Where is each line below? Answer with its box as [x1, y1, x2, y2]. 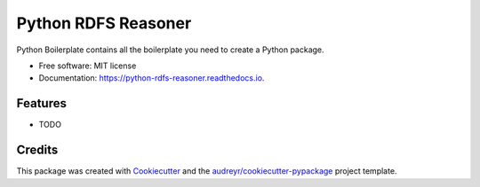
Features [16, 96, 67, 111]
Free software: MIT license [38, 60, 137, 71]
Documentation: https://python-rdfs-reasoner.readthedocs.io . [38, 73, 265, 83]
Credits [16, 143, 59, 158]
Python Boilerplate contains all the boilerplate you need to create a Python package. [16, 44, 324, 55]
